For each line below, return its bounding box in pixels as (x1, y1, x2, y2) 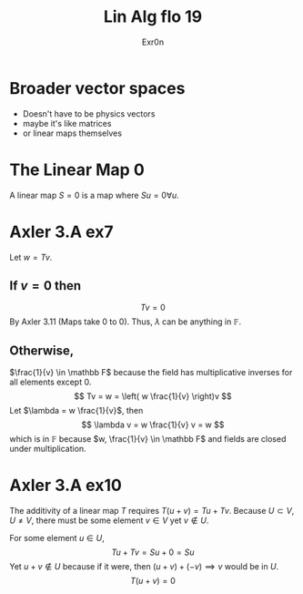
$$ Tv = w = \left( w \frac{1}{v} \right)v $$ (74, 391, 232, 402)
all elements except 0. (9, 376, 92, 388)
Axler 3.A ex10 (9, 476, 123, 496)
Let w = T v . (9, 251, 53, 262)
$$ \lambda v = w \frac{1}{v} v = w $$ (81, 419, 225, 430)
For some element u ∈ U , (9, 533, 105, 544)
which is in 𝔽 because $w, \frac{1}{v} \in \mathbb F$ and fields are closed (9, 434, 287, 445)
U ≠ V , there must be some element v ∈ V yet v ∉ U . (9, 515, 209, 526)
